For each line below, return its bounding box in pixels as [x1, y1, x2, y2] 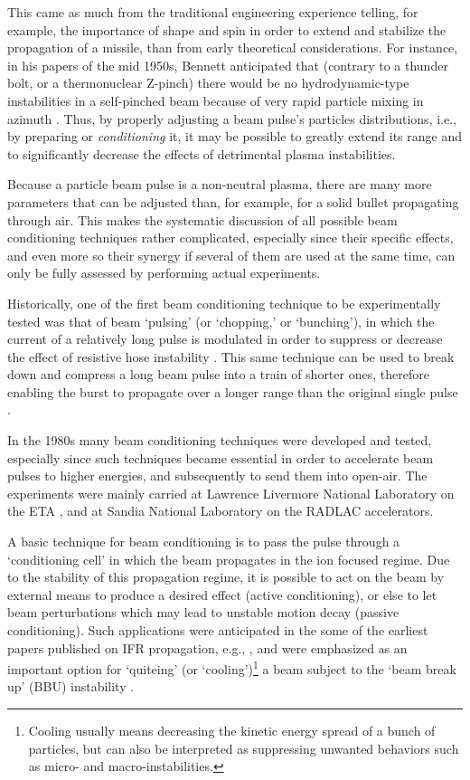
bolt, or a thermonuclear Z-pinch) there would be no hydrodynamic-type [7, 73, 409, 92]
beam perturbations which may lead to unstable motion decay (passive [7, 603, 399, 622]
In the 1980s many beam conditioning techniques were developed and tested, [7, 431, 432, 450]
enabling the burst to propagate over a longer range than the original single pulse [7, 382, 458, 401]
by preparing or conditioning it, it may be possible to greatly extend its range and [7, 127, 463, 146]
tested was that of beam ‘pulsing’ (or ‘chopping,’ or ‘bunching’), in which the [7, 311, 435, 330]
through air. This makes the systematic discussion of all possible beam [7, 210, 398, 229]
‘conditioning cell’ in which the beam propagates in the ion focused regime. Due [7, 549, 450, 568]
